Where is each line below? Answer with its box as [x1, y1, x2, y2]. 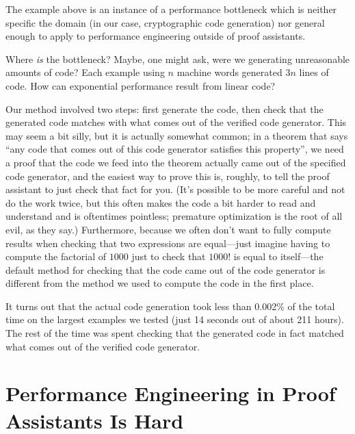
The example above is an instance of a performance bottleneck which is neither [5, 2, 337, 16]
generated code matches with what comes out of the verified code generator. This [5, 115, 347, 129]
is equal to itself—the [233, 249, 324, 264]
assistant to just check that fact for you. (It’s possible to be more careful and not [5, 182, 345, 196]
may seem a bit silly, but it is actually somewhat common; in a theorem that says [5, 128, 348, 142]
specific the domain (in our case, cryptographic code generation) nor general [5, 15, 325, 29]
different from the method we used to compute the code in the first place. [5, 276, 314, 290]
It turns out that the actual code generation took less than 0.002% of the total [5, 298, 335, 313]
